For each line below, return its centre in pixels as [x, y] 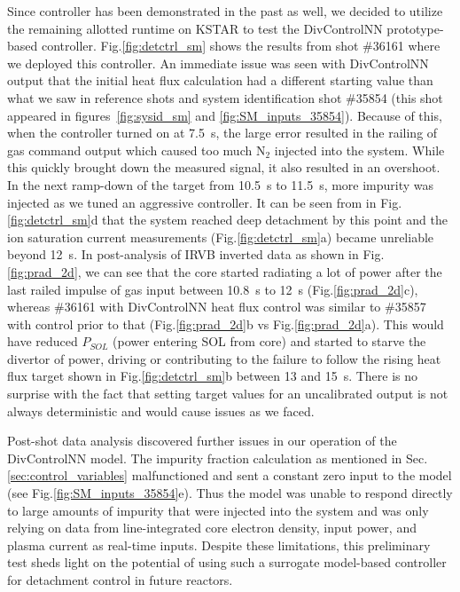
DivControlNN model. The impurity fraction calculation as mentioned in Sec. [218, 458]
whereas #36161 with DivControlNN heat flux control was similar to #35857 [217, 307]
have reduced [43, 341]
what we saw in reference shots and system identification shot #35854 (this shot [225, 97]
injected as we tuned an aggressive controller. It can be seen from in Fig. [205, 202]
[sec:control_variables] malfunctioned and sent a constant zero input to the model [230, 475]
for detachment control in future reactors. [120, 580]
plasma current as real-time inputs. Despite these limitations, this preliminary [219, 545]
